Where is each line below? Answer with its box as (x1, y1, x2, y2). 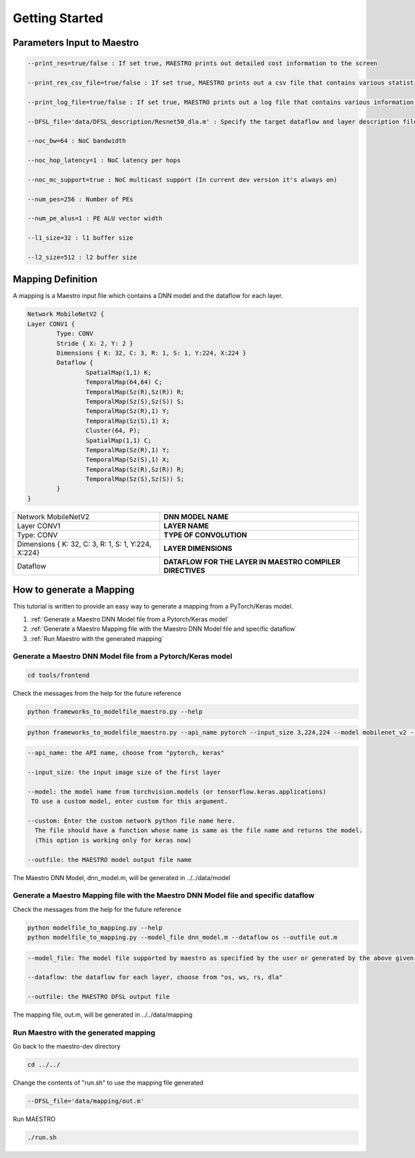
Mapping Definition (12, 274, 98, 286)
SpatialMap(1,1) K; (85, 368, 152, 376)
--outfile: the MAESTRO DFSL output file (27, 993, 170, 1001)
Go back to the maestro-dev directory (12, 1042, 121, 1051)
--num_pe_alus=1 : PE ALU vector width (27, 215, 163, 222)
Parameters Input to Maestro (12, 37, 139, 49)
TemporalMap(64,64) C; (85, 378, 163, 386)
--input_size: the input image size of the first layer (27, 769, 221, 776)
